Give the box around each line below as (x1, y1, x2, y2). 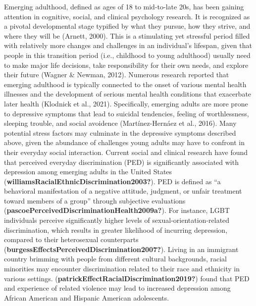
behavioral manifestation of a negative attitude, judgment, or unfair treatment (4, 186, 242, 196)
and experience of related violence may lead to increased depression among (4, 283, 231, 293)
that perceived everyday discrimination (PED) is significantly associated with (4, 156, 239, 167)
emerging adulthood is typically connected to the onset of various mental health (4, 79, 247, 89)
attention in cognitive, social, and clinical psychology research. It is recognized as (4, 11, 250, 21)
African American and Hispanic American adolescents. (4, 292, 169, 303)
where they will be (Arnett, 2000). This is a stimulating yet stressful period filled (4, 30, 250, 41)
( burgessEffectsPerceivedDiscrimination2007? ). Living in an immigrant (4, 244, 239, 254)
